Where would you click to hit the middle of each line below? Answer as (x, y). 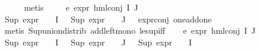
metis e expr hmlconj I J (81, 7)
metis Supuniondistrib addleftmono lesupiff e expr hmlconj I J (130, 30)
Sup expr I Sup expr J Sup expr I (98, 42)
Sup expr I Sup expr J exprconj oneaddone (108, 19)
